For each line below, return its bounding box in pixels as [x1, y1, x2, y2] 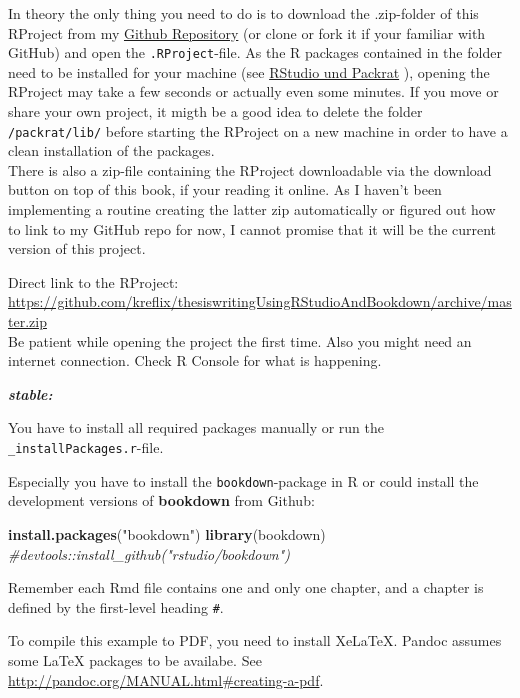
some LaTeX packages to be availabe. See [8, 649, 262, 670]
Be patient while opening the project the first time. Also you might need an [8, 330, 472, 351]
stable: [8, 383, 53, 404]
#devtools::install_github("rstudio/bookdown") [8, 543, 290, 564]
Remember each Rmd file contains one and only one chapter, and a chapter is [8, 577, 484, 598]
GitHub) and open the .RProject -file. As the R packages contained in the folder [8, 42, 502, 63]
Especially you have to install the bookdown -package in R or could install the [8, 470, 479, 491]
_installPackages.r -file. [8, 437, 164, 457]
